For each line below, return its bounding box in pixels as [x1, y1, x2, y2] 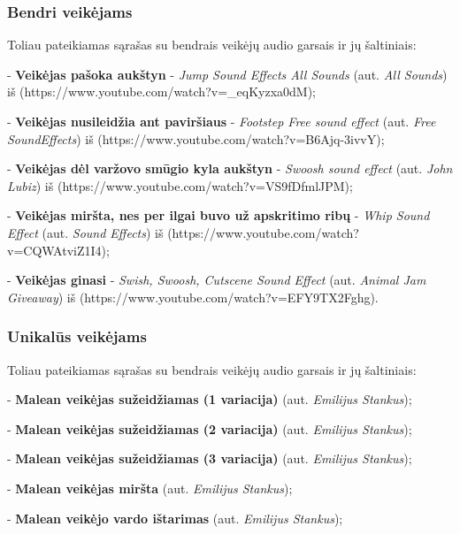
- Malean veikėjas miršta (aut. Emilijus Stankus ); [7, 478, 293, 497]
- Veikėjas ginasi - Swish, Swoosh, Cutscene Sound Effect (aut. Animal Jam [7, 271, 426, 289]
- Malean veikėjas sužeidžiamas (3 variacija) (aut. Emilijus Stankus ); [7, 449, 412, 468]
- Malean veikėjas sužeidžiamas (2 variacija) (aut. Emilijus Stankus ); [7, 419, 412, 438]
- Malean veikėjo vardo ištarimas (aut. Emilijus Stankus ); [7, 508, 343, 527]
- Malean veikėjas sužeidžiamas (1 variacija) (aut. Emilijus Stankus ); [7, 390, 412, 408]
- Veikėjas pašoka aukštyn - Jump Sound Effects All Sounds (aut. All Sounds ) [7, 65, 448, 83]
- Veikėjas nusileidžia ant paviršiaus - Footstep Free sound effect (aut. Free [7, 112, 436, 130]
